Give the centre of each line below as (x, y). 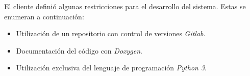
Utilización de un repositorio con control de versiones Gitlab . (111, 33)
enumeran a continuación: (44, 16)
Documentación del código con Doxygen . (79, 50)
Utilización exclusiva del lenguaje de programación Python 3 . (111, 68)
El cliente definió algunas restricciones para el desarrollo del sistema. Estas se (125, 6)
